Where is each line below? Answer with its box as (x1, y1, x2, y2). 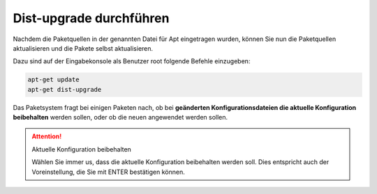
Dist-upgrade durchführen (13, 10, 170, 26)
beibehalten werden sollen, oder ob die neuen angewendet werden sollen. (13, 113, 228, 122)
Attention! (31, 132, 62, 140)
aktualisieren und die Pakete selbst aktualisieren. (13, 44, 154, 52)
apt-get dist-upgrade (27, 86, 102, 93)
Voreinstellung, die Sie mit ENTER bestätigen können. (31, 168, 185, 176)
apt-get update (27, 76, 80, 83)
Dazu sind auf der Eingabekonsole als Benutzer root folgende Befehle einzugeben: (13, 57, 251, 65)
